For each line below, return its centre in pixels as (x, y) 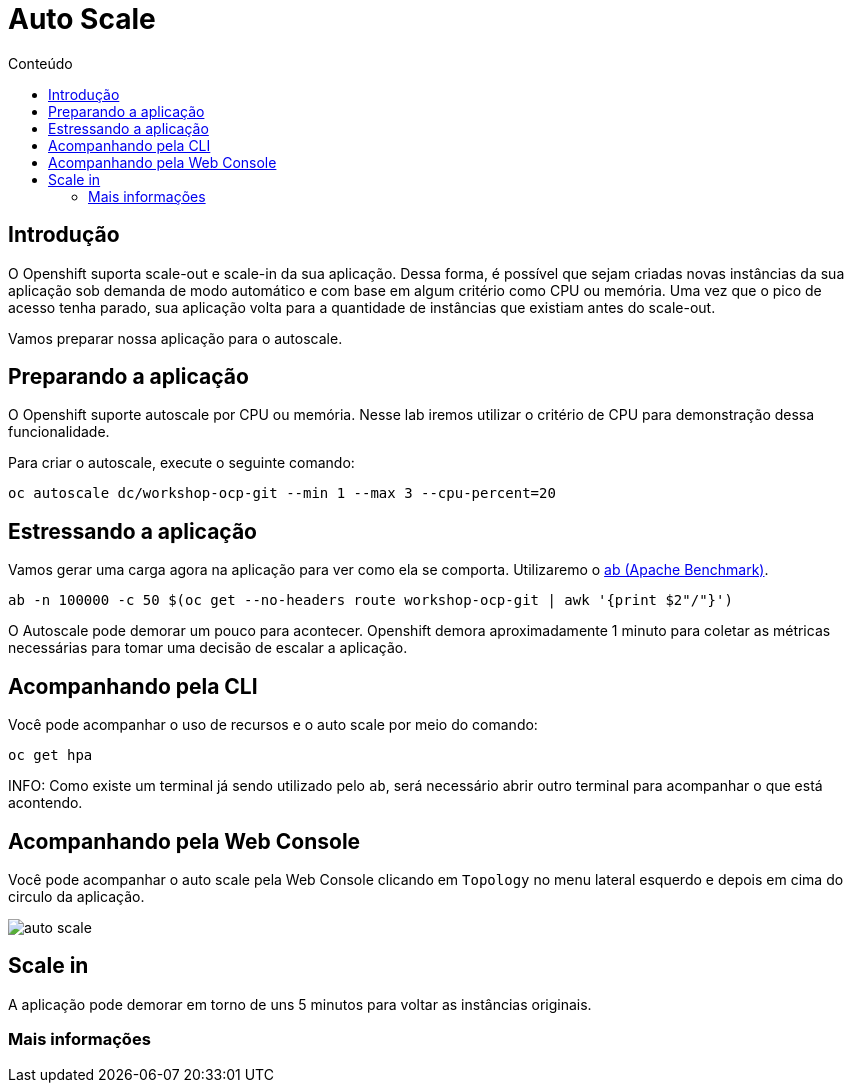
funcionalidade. (59, 432)
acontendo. (45, 803)
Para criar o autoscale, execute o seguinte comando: (181, 463)
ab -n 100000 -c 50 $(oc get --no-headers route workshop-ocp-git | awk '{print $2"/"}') (370, 600)
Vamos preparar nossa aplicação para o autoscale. (175, 338)
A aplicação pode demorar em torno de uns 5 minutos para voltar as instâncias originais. (300, 1004)
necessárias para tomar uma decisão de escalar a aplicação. (208, 648)
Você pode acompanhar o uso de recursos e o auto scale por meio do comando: (273, 725)
